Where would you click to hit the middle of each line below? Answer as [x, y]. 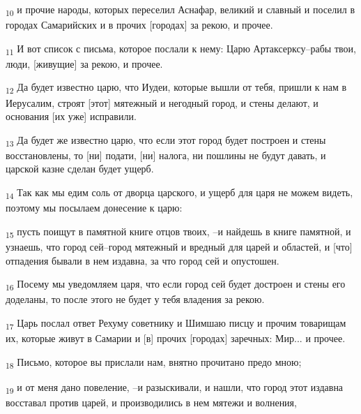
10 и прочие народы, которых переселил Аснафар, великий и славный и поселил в [180, 10]
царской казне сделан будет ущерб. [80, 169]
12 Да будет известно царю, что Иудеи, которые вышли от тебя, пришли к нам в [176, 88]
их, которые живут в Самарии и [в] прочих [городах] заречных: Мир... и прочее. [176, 338]
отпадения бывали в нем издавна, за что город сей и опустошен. [143, 260]
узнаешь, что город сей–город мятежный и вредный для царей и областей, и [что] [179, 246]
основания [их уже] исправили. [71, 116]
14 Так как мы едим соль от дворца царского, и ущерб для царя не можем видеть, [179, 193]
